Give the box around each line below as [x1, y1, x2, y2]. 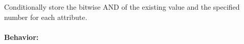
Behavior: [4, 31, 39, 42]
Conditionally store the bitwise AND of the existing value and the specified [4, 2, 240, 12]
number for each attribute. [4, 11, 87, 22]
